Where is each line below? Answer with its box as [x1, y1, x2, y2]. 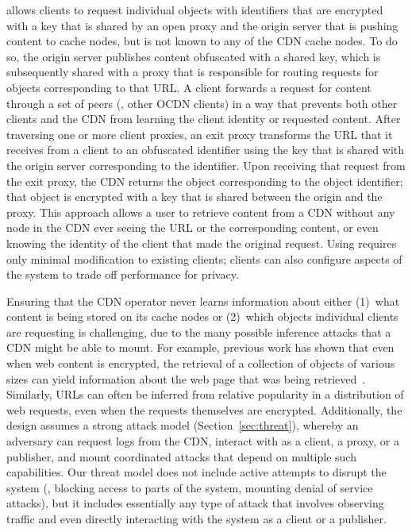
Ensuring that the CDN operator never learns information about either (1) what [6, 292, 400, 309]
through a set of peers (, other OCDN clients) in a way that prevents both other [6, 94, 398, 111]
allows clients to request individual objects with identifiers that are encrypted [6, 2, 383, 17]
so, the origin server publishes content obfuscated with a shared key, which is [6, 48, 381, 64]
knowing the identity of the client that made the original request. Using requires [6, 234, 397, 251]
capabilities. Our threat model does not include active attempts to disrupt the [6, 464, 387, 480]
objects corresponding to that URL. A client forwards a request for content [6, 79, 372, 95]
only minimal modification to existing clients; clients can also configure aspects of [6, 250, 402, 267]
